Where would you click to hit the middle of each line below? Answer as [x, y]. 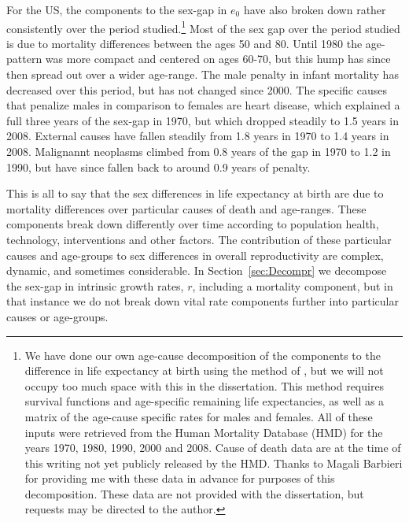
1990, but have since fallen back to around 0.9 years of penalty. [158, 167]
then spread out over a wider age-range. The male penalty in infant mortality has [203, 74]
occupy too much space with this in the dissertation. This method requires [204, 385]
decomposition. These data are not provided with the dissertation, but [194, 493]
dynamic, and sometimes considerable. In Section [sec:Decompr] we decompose [197, 270]
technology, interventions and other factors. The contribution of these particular [199, 239]
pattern [24, 59]
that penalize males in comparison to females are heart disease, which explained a [203, 105]
